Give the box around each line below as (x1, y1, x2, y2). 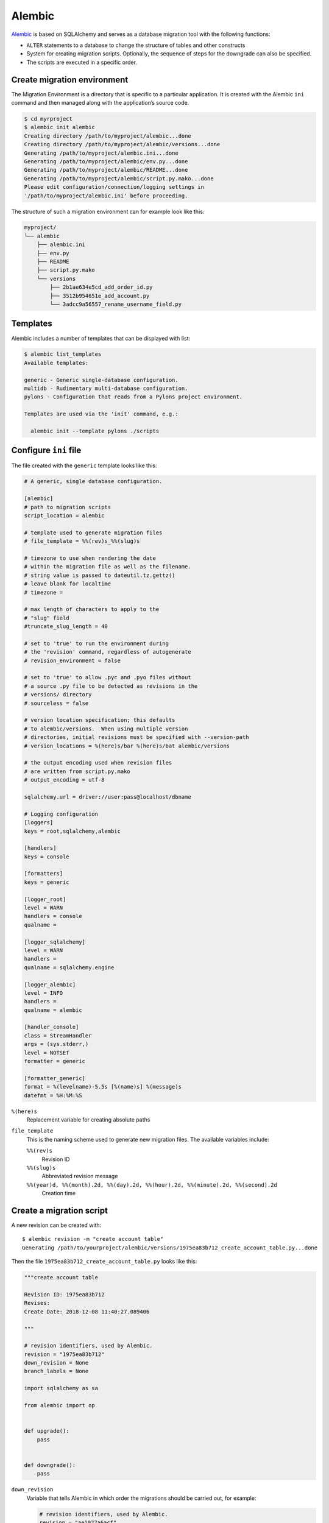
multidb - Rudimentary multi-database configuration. (24, 385, 188, 392)
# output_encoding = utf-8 (24, 777, 105, 783)
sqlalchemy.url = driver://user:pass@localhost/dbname (24, 793, 191, 800)
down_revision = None (24, 1359, 89, 1366)
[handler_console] (24, 1023, 79, 1031)
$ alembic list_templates (24, 351, 102, 358)
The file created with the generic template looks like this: (11, 462, 157, 469)
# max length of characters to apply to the (24, 606, 160, 613)
